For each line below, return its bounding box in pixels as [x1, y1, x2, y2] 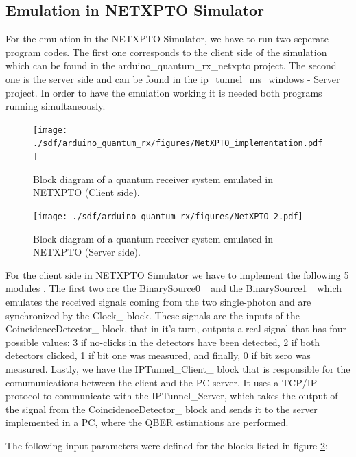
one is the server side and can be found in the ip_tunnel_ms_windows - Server [5, 71, 340, 86]
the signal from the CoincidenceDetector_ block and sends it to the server [5, 402, 318, 416]
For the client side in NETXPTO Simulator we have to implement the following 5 [5, 267, 349, 282]
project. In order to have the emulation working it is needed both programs [5, 85, 322, 99]
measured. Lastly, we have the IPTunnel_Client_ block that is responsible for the [5, 361, 351, 375]
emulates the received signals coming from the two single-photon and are [5, 294, 311, 308]
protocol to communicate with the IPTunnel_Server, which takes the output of [5, 388, 338, 403]
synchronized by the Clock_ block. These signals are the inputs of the [5, 308, 300, 322]
